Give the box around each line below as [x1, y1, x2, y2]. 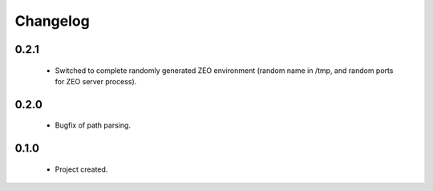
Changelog [14, 12, 90, 30]
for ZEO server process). [55, 76, 137, 86]
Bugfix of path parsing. [55, 120, 132, 130]
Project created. [55, 165, 108, 174]
